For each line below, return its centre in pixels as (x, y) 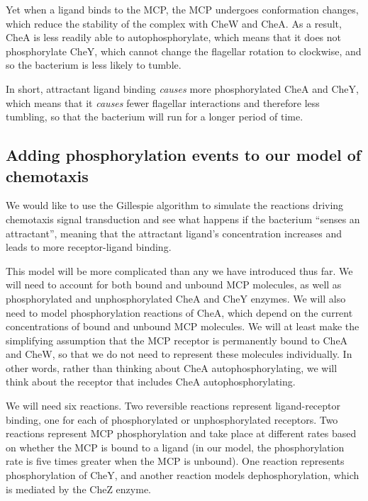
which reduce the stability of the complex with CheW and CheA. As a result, (174, 23)
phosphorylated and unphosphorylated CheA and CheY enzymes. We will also (176, 298)
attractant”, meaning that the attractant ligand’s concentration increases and (174, 233)
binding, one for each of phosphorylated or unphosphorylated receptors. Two (172, 419)
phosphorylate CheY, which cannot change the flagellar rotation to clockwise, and (184, 51)
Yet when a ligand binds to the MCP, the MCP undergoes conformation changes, (182, 9)
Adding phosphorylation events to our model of (184, 155)
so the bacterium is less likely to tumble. (94, 65)
